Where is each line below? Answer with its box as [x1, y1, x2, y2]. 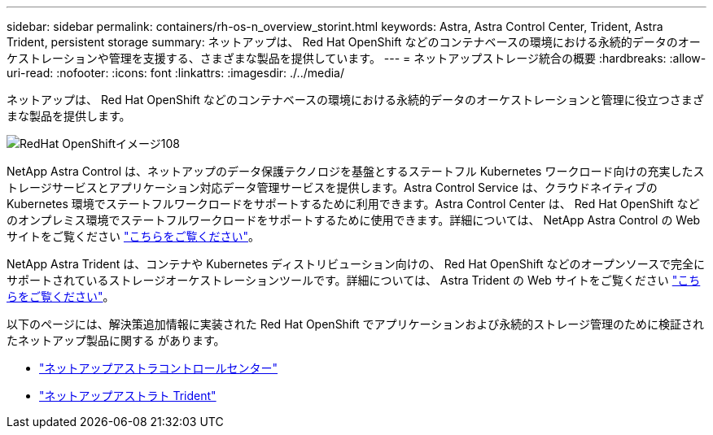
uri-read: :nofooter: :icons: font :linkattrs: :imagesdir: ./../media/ [7, 66, 345, 80]
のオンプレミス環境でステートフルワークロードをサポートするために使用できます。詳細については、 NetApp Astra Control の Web [7, 213, 701, 227]
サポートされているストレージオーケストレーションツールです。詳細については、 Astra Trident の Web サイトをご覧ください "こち [7, 273, 701, 287]
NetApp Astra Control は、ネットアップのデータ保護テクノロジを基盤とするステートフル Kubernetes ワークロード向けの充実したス [7, 164, 705, 178]
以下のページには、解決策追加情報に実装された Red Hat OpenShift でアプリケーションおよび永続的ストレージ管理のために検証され [7, 317, 704, 331]
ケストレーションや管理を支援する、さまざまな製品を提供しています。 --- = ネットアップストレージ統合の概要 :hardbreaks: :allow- [7, 51, 706, 65]
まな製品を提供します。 [7, 109, 131, 123]
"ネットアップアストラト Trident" [39, 389, 217, 402]
